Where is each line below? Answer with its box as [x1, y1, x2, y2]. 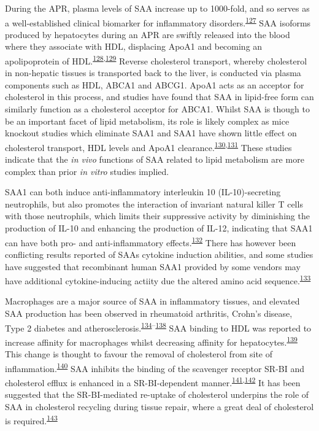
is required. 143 [5, 413, 58, 427]
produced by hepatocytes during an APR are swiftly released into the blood [5, 28, 290, 41]
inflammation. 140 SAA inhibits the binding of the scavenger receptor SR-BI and [5, 360, 304, 375]
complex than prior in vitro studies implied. [5, 165, 169, 177]
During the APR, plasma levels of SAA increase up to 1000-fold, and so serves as [5, 2, 310, 14]
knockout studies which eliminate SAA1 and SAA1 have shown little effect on [5, 126, 297, 139]
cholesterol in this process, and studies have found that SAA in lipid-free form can [5, 90, 314, 103]
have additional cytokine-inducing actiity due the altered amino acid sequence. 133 [5, 273, 311, 287]
